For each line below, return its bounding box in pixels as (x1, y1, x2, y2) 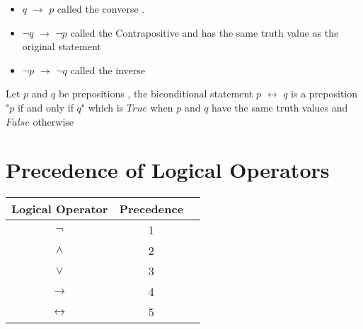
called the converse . (57, 1, 145, 16)
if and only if (17, 100, 74, 114)
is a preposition (291, 86, 358, 101)
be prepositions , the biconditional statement (58, 86, 253, 101)
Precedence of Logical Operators (6, 155, 330, 184)
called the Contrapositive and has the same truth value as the (70, 25, 339, 40)
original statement (22, 39, 101, 54)
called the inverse (70, 62, 146, 77)
